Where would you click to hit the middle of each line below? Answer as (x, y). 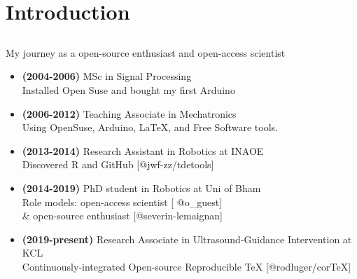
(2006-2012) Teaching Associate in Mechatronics (129, 113)
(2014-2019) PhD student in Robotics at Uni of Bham (141, 188)
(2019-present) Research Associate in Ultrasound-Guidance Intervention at (187, 239)
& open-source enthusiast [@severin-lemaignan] (122, 216)
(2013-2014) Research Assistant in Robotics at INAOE (143, 150)
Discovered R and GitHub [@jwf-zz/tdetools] (118, 164)
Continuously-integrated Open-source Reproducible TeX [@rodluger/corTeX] (187, 266)
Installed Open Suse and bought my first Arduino (128, 89)
